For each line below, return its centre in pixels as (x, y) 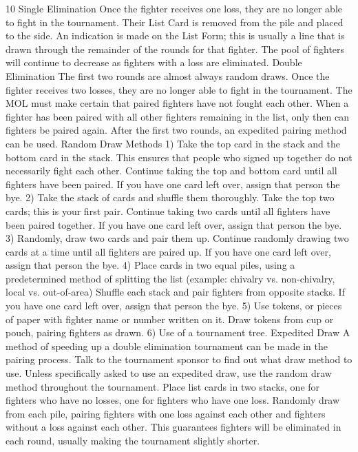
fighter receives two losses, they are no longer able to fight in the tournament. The (179, 89)
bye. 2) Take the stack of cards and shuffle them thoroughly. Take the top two (170, 197)
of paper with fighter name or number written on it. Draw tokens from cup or (170, 319)
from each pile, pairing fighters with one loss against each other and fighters (166, 413)
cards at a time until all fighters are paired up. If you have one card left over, (168, 251)
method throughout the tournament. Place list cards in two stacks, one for (163, 386)
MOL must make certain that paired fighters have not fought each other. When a (177, 103)
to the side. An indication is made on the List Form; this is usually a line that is (175, 35)
